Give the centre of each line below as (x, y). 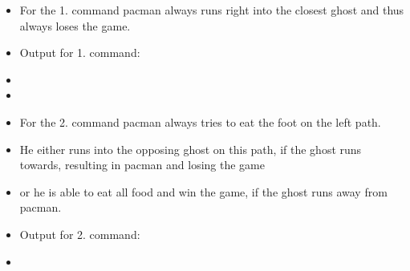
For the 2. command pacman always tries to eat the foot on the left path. (200, 121)
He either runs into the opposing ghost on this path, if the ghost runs (191, 149)
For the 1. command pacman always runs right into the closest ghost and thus (212, 10)
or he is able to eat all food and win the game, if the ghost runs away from (203, 191)
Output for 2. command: (80, 234)
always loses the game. (75, 25)
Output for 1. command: (80, 53)
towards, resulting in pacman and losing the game (142, 165)
